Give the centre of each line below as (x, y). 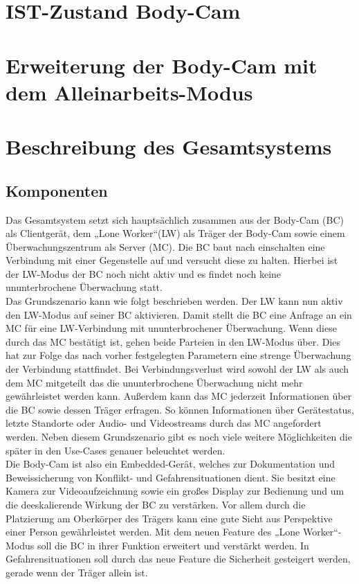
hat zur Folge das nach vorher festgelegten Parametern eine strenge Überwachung (178, 355)
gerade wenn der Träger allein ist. (77, 572)
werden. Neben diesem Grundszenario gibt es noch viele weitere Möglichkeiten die (179, 437)
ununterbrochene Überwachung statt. (84, 287)
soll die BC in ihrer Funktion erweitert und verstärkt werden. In (173, 545)
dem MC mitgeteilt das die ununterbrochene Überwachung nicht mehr (154, 382)
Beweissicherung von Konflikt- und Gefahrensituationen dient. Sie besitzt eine (171, 477)
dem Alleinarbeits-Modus (129, 92)
